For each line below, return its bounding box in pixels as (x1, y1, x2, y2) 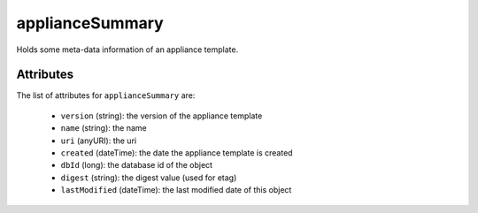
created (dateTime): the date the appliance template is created (60, 148, 293, 158)
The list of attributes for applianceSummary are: (16, 90, 196, 101)
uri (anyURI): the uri (60, 135, 137, 146)
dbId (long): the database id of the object (60, 160, 212, 171)
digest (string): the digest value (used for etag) (60, 172, 237, 183)
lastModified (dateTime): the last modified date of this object (60, 185, 292, 195)
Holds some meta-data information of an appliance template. (16, 44, 239, 55)
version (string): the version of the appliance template (60, 110, 263, 121)
